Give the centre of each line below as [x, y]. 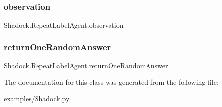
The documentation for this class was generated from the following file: [111, 82]
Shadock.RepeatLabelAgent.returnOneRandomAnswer [86, 65]
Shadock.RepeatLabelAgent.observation [64, 25]
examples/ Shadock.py [37, 98]
